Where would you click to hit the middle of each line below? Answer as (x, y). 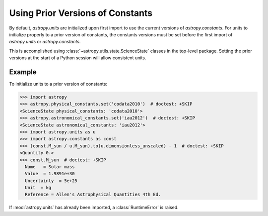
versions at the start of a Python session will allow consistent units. (78, 58)
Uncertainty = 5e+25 (51, 181)
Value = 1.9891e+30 (50, 174)
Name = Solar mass (50, 166)
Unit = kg (38, 188)
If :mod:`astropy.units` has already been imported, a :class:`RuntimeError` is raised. (94, 208)
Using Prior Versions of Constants (81, 13)
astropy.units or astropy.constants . (45, 42)
